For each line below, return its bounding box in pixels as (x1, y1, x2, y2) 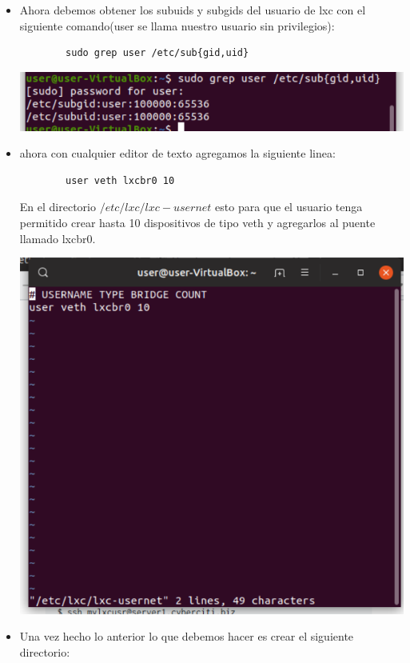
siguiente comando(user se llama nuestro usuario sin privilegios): (19, 17, 335, 34)
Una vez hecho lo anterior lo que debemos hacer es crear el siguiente (19, 628, 354, 645)
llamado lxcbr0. (19, 230, 96, 246)
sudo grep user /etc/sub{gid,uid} (66, 47, 249, 59)
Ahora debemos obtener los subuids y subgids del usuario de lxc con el (19, 2, 366, 18)
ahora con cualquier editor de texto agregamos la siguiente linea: (19, 145, 336, 162)
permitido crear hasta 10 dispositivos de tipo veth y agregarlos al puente (19, 214, 376, 230)
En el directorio (19, 198, 96, 215)
